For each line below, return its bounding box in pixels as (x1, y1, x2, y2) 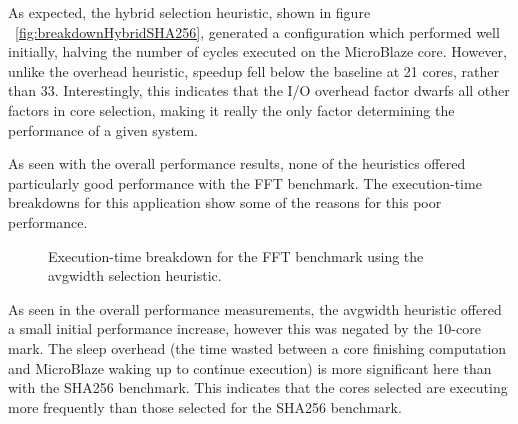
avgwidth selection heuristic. (48, 265, 222, 286)
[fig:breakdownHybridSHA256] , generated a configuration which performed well (15, 21, 500, 42)
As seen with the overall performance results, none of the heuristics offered (8, 153, 466, 174)
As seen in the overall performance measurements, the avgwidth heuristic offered (8, 298, 502, 319)
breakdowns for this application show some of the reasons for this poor (8, 192, 442, 213)
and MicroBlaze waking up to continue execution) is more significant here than (8, 357, 492, 378)
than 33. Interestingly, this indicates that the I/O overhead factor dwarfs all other (8, 80, 510, 101)
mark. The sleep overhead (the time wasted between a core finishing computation (8, 337, 507, 358)
